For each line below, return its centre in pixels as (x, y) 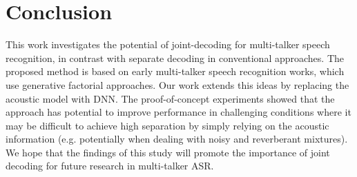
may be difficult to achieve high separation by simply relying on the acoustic (167, 125)
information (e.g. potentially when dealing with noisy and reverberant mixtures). (177, 139)
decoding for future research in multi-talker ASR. (110, 166)
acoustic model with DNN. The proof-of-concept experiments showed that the (170, 98)
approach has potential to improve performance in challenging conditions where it (178, 112)
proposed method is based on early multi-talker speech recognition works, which (175, 71)
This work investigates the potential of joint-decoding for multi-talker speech (168, 44)
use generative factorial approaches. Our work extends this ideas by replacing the (177, 84)
